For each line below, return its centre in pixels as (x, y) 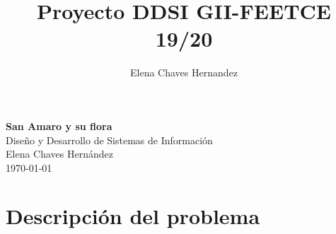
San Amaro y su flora (59, 125)
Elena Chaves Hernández (59, 154)
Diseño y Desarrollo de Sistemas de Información (109, 140)
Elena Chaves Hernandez (184, 72)
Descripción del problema (133, 216)
